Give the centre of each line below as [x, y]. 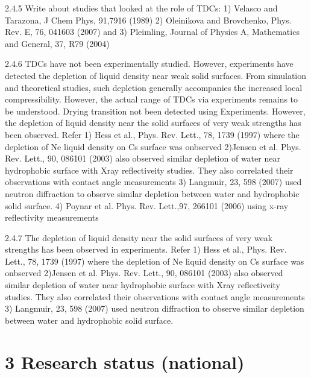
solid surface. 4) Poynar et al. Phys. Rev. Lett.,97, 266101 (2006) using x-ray [147, 205]
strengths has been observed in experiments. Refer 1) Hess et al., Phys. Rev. [146, 249]
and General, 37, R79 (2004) [57, 43]
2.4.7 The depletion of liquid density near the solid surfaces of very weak [139, 237]
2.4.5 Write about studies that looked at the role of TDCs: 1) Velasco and [141, 8]
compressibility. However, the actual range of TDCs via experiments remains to [152, 99]
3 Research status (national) [125, 361]
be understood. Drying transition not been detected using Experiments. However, [155, 111]
